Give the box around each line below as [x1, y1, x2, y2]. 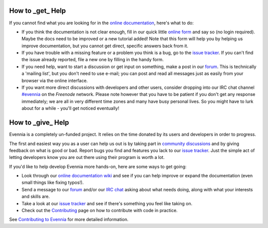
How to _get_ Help [9, 6, 67, 15]
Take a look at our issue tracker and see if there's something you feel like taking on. [21, 200, 193, 206]
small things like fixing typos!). [21, 179, 84, 186]
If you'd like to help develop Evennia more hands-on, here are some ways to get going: [9, 163, 187, 169]
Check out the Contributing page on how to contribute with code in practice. [21, 208, 178, 214]
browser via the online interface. [21, 77, 88, 83]
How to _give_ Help [9, 118, 69, 127]
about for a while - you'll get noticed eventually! [21, 105, 119, 111]
